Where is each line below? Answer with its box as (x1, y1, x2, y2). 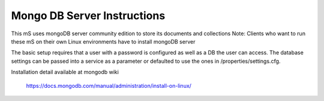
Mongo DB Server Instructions (11, 9, 166, 22)
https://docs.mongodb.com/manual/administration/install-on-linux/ (26, 82, 192, 89)
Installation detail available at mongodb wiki (11, 69, 119, 76)
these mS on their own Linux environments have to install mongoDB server (11, 38, 196, 45)
